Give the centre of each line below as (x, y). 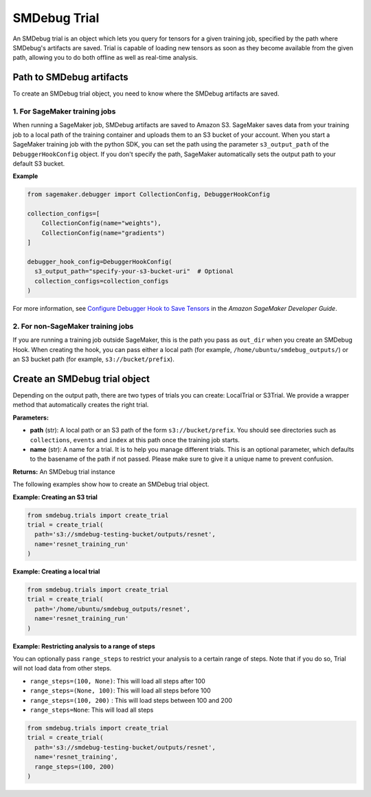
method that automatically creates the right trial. (81, 405)
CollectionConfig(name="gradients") (103, 233)
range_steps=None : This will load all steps (92, 710)
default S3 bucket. (39, 163)
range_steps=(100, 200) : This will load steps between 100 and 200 (131, 700)
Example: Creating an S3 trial (55, 497)
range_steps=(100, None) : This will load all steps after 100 (117, 681)
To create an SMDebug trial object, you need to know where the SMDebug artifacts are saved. (146, 94)
